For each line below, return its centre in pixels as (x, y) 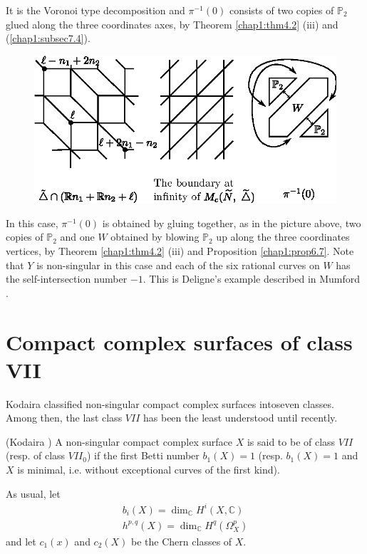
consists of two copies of (281, 10)
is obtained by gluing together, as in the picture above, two (232, 223)
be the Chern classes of (182, 541)
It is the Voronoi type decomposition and (95, 10)
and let (21, 541)
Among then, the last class (64, 418)
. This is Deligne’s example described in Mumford (252, 279)
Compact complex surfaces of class (179, 341)
